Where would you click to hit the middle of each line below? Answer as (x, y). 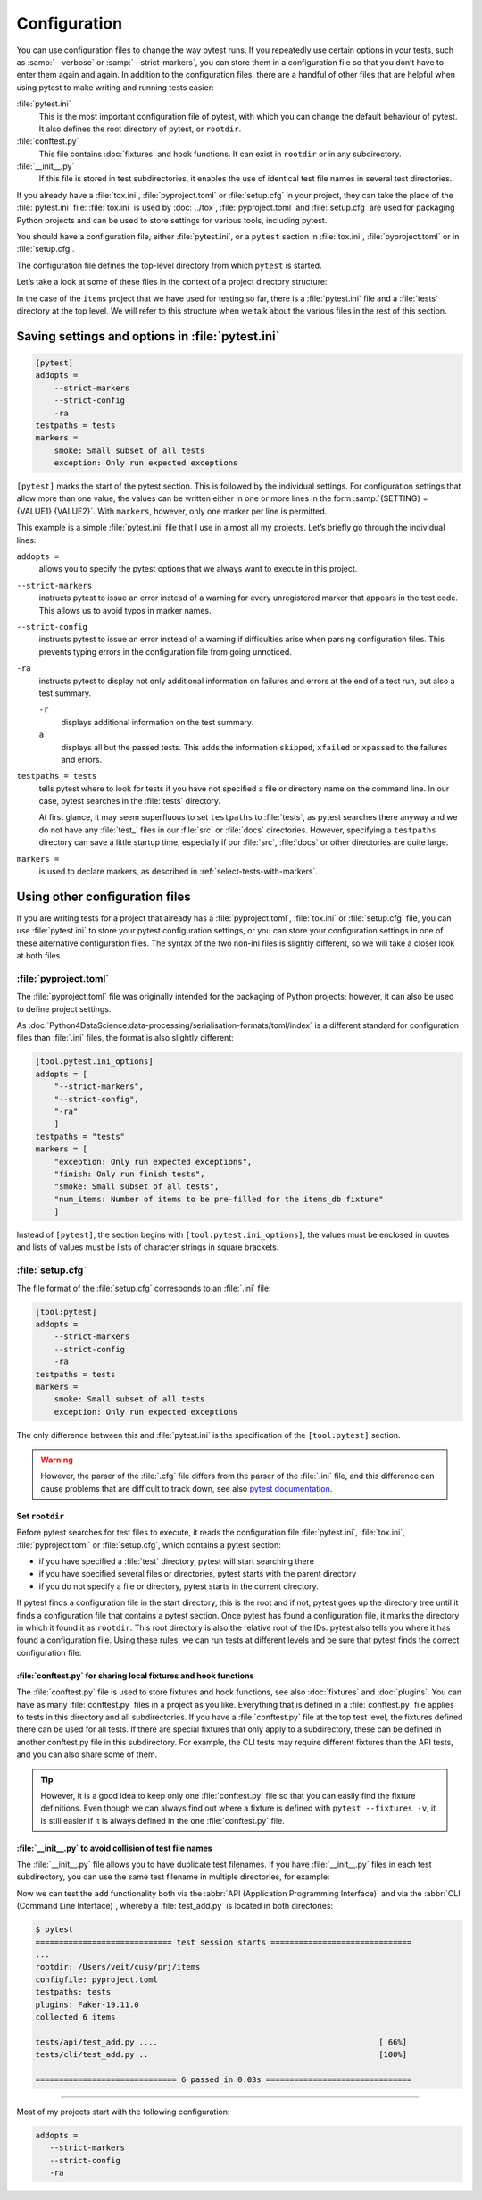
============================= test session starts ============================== (224, 1942)
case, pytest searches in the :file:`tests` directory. (130, 801)
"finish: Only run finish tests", (129, 1174)
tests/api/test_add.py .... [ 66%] (221, 2042)
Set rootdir (40, 1516)
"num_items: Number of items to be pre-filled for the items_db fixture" (219, 1199)
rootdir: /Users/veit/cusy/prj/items (118, 1967)
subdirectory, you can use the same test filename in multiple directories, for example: (173, 1877)
